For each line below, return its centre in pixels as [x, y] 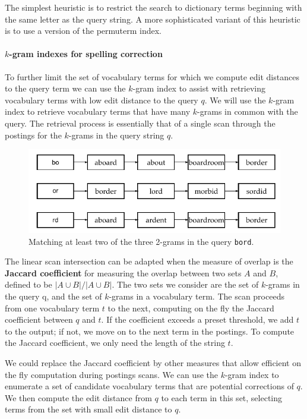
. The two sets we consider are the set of [185, 284]
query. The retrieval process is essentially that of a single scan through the [140, 123]
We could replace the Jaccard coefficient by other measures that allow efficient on [153, 363]
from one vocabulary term [52, 308]
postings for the [33, 135]
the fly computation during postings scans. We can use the [111, 374]
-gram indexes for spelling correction [86, 54]
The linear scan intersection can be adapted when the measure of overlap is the [149, 261]
